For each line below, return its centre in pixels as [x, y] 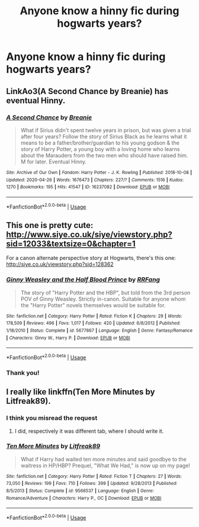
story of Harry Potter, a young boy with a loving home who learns [100, 149]
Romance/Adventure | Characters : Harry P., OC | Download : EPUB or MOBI [84, 498]
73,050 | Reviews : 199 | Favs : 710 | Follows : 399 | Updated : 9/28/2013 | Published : [92, 484]
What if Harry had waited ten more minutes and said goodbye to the [103, 459]
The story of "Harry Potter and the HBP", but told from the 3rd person [105, 293]
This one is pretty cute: [50, 225]
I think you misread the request [52, 418]
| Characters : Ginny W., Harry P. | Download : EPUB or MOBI [68, 338]
